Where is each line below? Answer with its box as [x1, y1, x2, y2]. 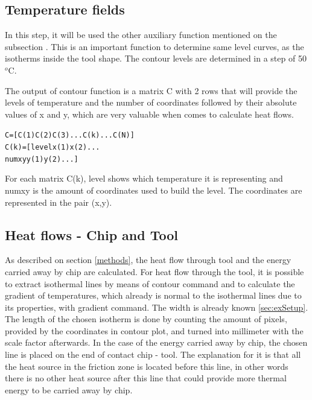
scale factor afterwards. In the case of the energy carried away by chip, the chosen [5, 336, 308, 349]
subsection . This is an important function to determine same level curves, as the [5, 40, 304, 52]
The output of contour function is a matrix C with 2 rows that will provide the [5, 84, 298, 97]
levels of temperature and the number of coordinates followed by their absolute [5, 96, 297, 109]
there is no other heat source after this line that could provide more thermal [5, 372, 287, 384]
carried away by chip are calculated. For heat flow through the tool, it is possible [5, 265, 304, 278]
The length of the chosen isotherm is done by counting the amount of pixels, [5, 313, 287, 325]
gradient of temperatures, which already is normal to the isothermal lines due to [5, 289, 302, 302]
